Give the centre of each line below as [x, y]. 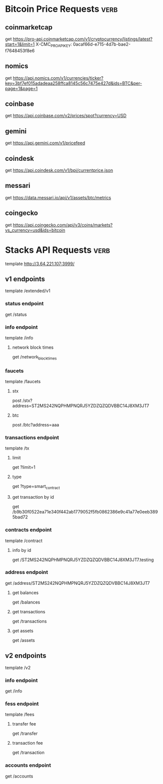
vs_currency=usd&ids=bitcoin [35, 230]
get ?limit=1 [24, 467]
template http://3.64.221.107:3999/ [40, 264]
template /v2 [18, 667]
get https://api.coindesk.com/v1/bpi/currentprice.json [59, 170]
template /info [19, 338]
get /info [14, 691]
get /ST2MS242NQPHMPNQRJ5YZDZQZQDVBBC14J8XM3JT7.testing [83, 560]
